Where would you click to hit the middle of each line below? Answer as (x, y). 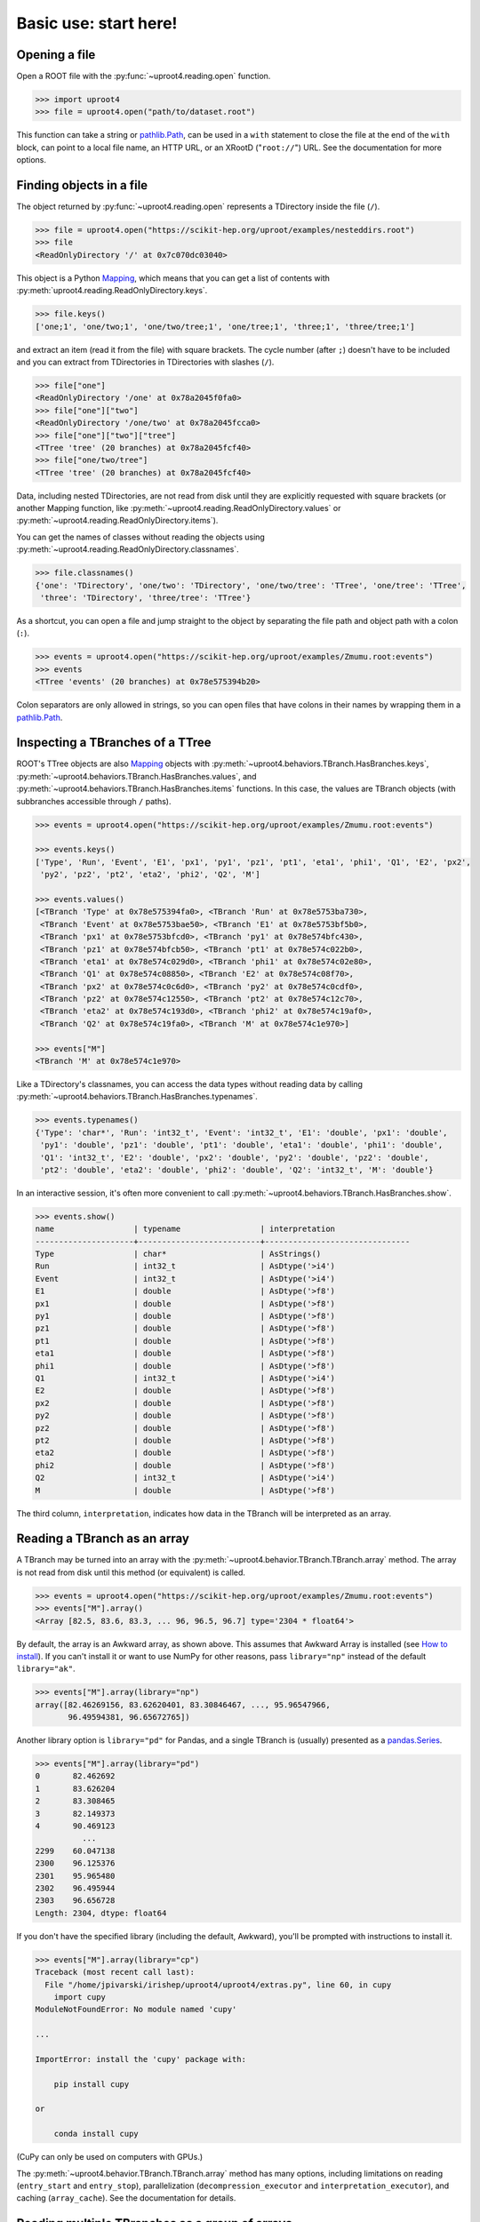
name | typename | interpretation (185, 1229)
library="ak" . (46, 1669)
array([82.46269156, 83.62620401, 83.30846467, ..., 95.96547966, (183, 1705)
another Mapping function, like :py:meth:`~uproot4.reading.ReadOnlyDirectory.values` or (179, 508)
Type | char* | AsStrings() (178, 1254)
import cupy (80, 1997)
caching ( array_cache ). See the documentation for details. (126, 2198)
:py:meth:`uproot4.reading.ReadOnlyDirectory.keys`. (112, 291)
